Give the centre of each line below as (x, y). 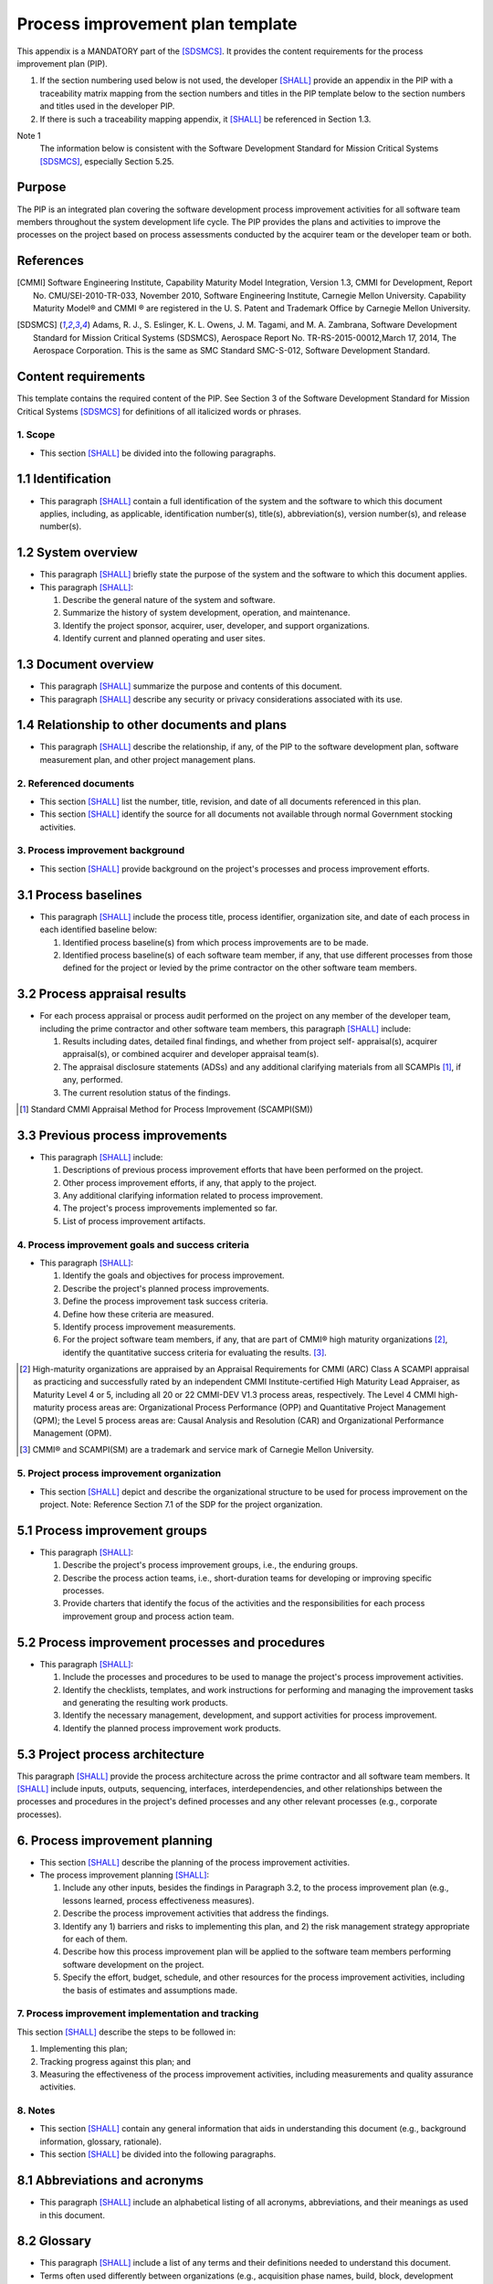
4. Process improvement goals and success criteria (133, 1244)
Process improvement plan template (157, 24)
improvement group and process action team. (148, 1616)
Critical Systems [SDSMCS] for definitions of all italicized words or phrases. (159, 411)
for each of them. (95, 1939)
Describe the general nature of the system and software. (169, 600)
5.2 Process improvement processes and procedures (171, 1642)
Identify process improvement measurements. (149, 1327)
